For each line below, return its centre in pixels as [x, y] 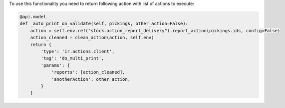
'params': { [55, 65]
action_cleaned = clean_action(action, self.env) [92, 38]
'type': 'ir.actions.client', [78, 51]
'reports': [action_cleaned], [88, 72]
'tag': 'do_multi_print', [72, 58]
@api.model [33, 17]
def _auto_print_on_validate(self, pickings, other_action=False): [104, 24]
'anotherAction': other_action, [91, 79]
